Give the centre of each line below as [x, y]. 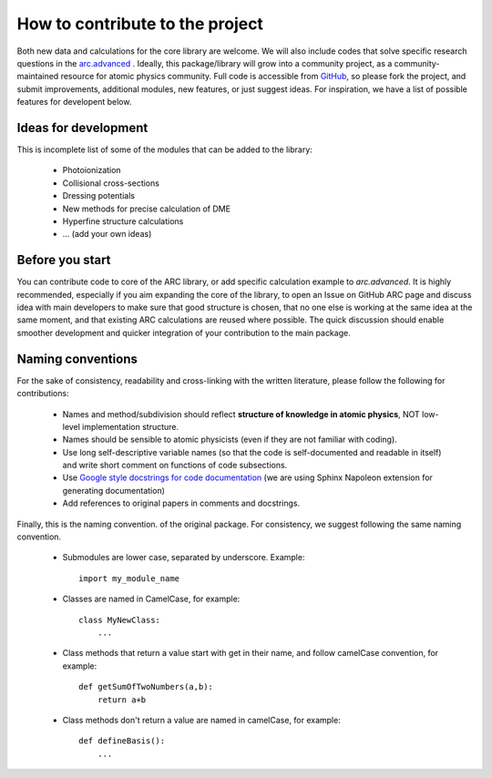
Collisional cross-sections [111, 183]
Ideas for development [82, 128]
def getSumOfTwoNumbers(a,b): [146, 687]
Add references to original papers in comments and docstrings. [181, 503]
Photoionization [92, 170]
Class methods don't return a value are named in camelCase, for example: [201, 720]
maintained [38, 77]
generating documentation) [114, 490]
